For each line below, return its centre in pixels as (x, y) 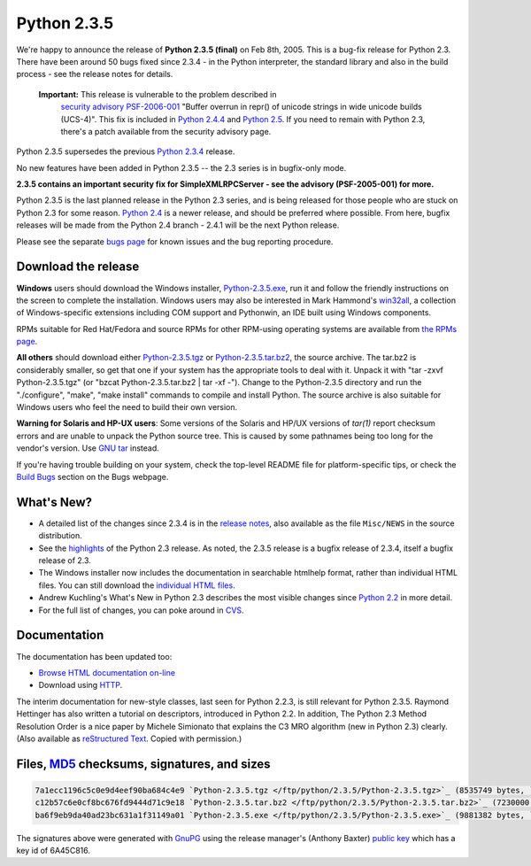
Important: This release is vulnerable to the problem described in (158, 94)
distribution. (61, 536)
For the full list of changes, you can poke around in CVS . (141, 610)
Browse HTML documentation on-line (107, 672)
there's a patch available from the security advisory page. (166, 131)
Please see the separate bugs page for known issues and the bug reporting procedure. (175, 241)
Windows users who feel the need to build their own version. (127, 407)
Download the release (78, 267)
